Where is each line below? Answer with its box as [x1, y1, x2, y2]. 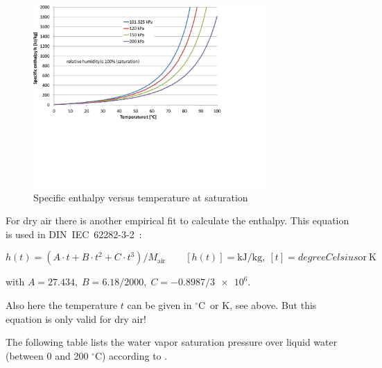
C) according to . [94, 348, 168, 362]
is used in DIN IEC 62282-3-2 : [6, 226, 142, 241]
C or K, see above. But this [198, 297, 317, 312]
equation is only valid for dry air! [6, 311, 146, 326]
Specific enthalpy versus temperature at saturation [33, 190, 248, 204]
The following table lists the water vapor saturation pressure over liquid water [6, 335, 338, 349]
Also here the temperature [6, 297, 118, 312]
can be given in [127, 297, 192, 312]
